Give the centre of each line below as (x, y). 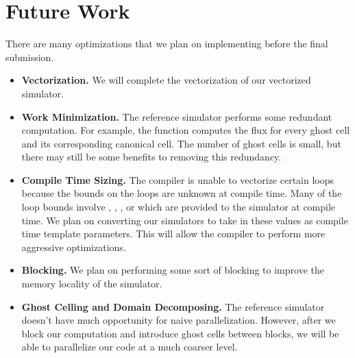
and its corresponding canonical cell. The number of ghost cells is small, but (181, 143)
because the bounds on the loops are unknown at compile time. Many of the (182, 193)
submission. (30, 57)
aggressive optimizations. (74, 247)
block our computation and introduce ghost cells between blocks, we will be (180, 333)
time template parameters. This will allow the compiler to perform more (173, 234)
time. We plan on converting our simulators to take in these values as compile (185, 220)
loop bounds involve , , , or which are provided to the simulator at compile (179, 207)
